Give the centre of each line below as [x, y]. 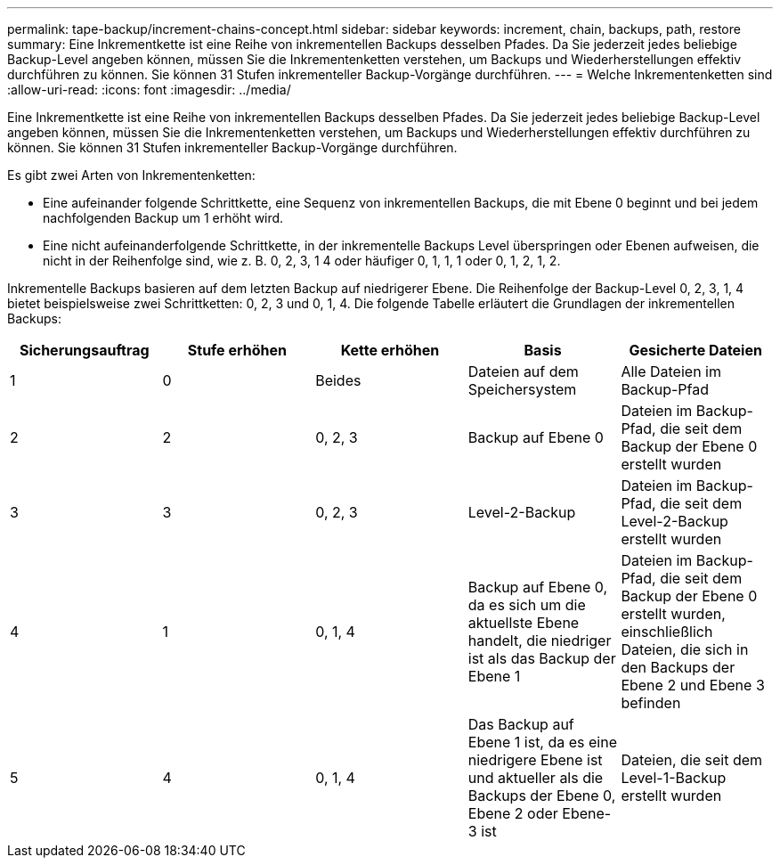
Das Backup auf [521, 724]
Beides [338, 380]
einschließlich [667, 632]
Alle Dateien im [671, 371]
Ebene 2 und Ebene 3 [693, 685]
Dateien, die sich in [685, 649]
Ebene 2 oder [513, 813]
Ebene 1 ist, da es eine [543, 742]
